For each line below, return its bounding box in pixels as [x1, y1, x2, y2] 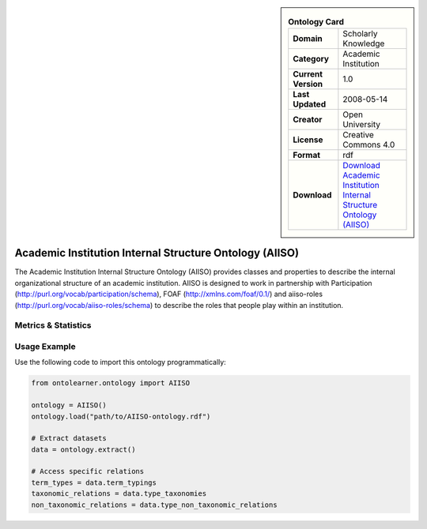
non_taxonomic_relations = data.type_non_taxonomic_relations [31, 500, 278, 509]
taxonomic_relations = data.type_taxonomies [31, 490, 207, 498]
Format [293, 150, 320, 161]
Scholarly [342, 28, 378, 39]
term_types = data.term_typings [31, 478, 157, 487]
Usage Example [14, 340, 76, 351]
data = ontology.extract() [31, 445, 136, 454]
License [293, 134, 323, 145]
